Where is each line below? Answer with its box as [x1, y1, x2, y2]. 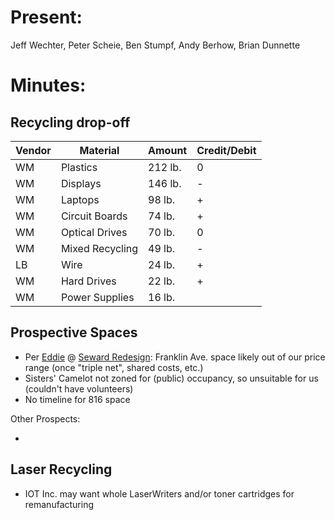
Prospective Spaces [10, 324, 138, 341]
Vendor [15, 143, 52, 157]
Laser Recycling [10, 461, 113, 478]
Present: [10, 6, 83, 29]
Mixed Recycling [60, 241, 139, 255]
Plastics [60, 160, 98, 174]
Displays [60, 176, 102, 190]
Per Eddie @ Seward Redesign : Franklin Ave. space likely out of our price [24, 351, 326, 363]
